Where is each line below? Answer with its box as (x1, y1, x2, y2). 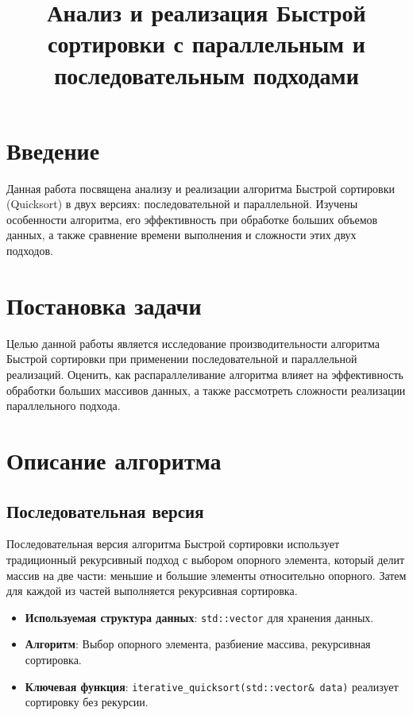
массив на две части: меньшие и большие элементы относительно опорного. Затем (6, 566, 407, 583)
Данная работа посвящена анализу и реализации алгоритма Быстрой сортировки (6, 180, 395, 196)
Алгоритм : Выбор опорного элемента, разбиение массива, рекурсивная (25, 636, 371, 652)
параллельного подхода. (6, 397, 121, 414)
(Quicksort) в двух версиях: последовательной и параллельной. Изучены (6, 195, 358, 212)
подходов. (6, 242, 53, 259)
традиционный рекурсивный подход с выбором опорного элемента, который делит (6, 551, 405, 567)
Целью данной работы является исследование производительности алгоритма (6, 334, 380, 351)
